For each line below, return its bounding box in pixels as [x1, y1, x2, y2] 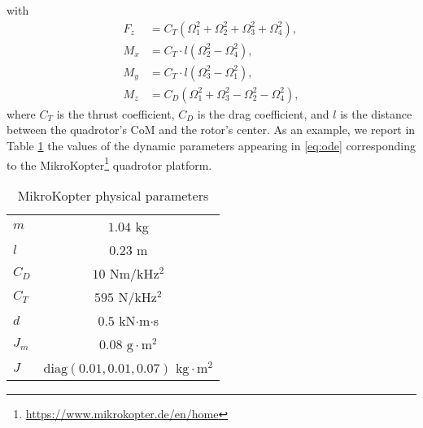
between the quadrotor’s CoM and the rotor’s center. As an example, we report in [7, 121, 416, 138]
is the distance [340, 105, 412, 122]
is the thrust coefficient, [56, 105, 175, 122]
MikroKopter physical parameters [17, 185, 209, 205]
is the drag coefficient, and [197, 105, 329, 122]
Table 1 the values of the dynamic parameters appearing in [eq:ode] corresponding [7, 136, 416, 153]
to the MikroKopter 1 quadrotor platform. [7, 153, 212, 173]
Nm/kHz [109, 263, 159, 283]
